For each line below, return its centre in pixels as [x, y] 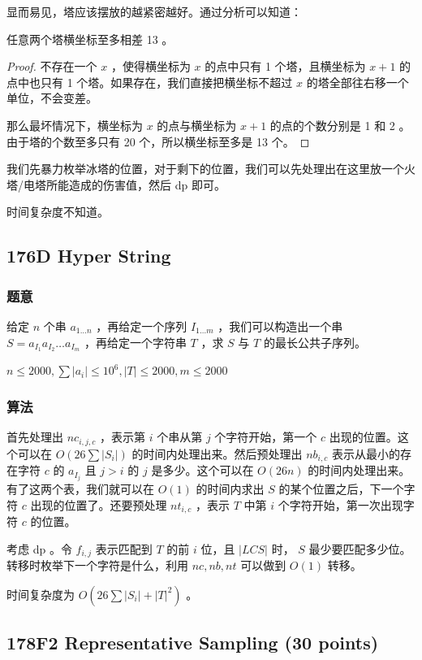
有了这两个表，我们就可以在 [80, 489]
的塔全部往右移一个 [357, 82]
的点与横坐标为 [197, 125]
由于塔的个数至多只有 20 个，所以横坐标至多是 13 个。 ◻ [158, 141]
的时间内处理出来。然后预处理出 [217, 453]
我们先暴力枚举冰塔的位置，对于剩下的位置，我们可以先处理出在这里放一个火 [211, 169]
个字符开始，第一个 [266, 437]
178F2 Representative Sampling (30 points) [193, 643]
